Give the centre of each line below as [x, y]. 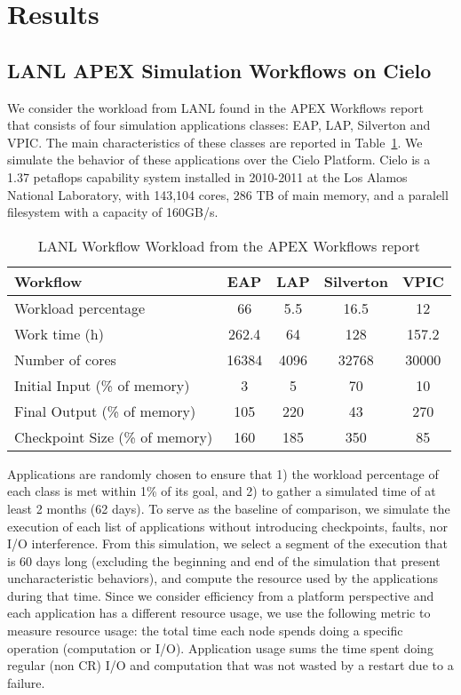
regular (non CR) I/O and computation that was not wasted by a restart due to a [230, 665]
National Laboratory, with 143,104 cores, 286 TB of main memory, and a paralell [228, 194]
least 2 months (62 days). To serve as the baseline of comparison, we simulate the [229, 508]
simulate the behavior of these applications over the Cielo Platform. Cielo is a [219, 160]
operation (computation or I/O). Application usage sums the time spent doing [220, 647]
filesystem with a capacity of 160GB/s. [113, 212]
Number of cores [65, 359]
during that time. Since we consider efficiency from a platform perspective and [221, 595]
